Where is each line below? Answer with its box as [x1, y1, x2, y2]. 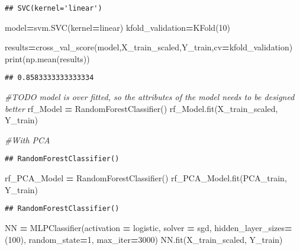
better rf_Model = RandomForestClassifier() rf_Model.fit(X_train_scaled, [5, 102, 278, 114]
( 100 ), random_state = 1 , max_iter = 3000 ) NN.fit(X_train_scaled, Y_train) [5, 233, 283, 245]
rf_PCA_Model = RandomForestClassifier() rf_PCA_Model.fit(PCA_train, [5, 172, 287, 184]
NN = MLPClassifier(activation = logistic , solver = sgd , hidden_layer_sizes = [5, 221, 292, 233]
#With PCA [5, 133, 50, 146]
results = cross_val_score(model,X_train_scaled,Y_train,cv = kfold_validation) [5, 41, 293, 53]
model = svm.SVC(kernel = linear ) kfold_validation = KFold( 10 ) [5, 21, 231, 33]
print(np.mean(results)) [5, 52, 90, 65]
